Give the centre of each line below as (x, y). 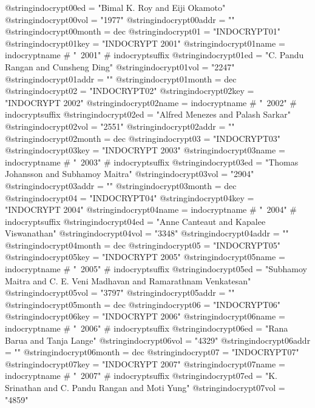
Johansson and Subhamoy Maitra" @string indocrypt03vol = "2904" (130, 174)
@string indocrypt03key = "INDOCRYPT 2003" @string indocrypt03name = (145, 150)
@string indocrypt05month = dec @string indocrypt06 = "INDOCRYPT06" (143, 304)
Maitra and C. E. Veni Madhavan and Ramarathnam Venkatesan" (128, 280)
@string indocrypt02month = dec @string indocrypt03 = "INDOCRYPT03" (143, 138)
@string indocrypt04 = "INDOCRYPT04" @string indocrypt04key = (130, 197)
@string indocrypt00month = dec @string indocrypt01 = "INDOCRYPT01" (143, 31)
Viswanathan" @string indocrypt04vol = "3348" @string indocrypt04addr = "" (147, 233)
